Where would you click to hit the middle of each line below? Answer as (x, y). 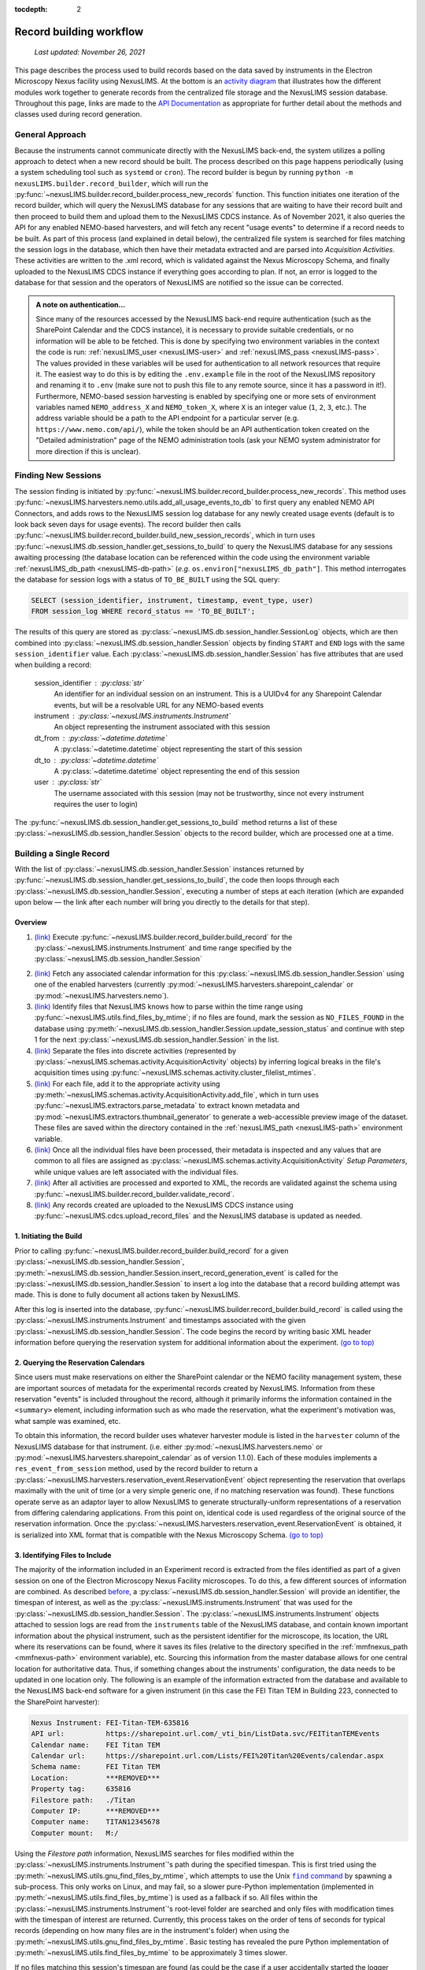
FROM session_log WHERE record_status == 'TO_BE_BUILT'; (143, 611)
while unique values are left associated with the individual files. (137, 1172)
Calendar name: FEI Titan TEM (96, 1745)
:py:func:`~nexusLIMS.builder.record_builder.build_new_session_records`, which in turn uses (165, 535)
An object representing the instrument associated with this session (162, 727)
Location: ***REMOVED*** (96, 1778)
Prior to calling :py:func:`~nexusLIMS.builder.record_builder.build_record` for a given (152, 1251)
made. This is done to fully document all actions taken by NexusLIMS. (128, 1295)
